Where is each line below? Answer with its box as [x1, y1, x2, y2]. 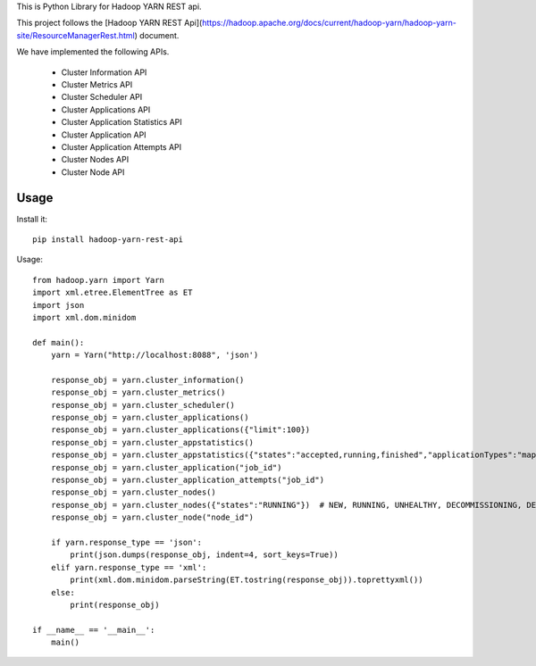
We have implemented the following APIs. [16, 46, 170, 57]
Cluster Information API [61, 67, 147, 78]
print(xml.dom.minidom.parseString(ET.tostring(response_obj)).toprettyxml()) [70, 575, 423, 585]
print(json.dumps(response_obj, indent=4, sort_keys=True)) [70, 550, 339, 560]
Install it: [16, 213, 48, 224]
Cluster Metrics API [61, 79, 133, 89]
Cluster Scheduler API [61, 92, 143, 103]
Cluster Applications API [61, 104, 151, 115]
